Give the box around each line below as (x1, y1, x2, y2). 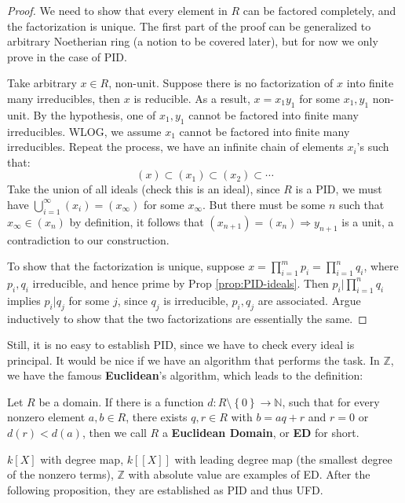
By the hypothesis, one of (33, 106, 156, 123)
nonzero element (7, 409, 86, 425)
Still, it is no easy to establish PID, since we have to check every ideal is (7, 336, 355, 353)
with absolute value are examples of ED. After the (128, 466, 370, 483)
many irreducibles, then (7, 90, 121, 106)
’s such (356, 138, 389, 155)
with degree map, (40, 450, 124, 467)
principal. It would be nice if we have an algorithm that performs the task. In (7, 351, 380, 368)
